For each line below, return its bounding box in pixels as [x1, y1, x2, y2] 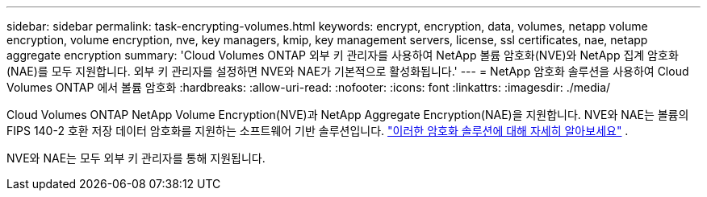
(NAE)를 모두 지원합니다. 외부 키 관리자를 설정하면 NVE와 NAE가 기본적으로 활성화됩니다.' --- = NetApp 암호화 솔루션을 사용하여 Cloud [6, 64, 689, 78]
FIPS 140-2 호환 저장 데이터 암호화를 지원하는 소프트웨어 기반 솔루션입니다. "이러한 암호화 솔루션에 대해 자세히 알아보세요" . [6, 124, 629, 137]
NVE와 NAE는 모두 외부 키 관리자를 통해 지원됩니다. [6, 151, 266, 165]
